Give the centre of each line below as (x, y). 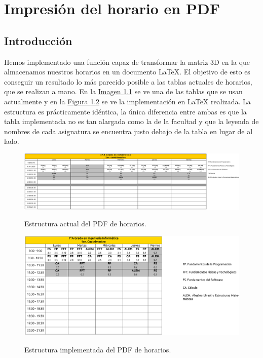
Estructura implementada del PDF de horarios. (98, 349)
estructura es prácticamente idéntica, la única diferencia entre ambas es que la (125, 111)
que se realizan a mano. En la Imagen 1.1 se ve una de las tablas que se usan (123, 91)
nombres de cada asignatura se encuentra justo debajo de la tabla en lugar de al (128, 131)
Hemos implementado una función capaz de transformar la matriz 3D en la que (127, 62)
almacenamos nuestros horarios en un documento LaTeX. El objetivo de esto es (127, 72)
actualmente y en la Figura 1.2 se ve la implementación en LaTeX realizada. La (127, 101)
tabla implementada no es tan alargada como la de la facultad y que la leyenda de (131, 121)
